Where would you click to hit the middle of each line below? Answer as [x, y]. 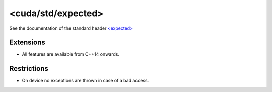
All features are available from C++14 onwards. [71, 54]
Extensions [27, 42]
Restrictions [29, 69]
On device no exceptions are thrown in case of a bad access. [85, 81]
